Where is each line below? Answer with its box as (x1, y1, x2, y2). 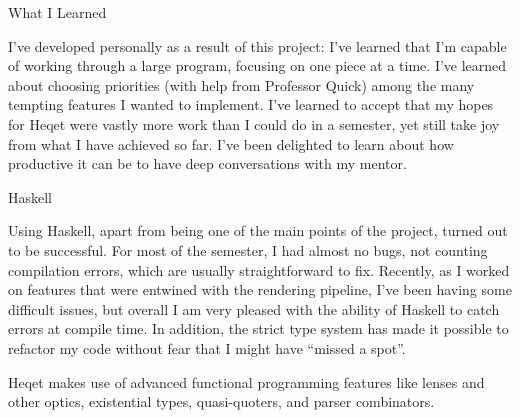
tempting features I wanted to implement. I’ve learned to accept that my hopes (8, 94, 494, 115)
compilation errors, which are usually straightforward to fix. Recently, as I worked (8, 259, 510, 280)
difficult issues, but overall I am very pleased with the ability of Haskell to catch (8, 298, 500, 319)
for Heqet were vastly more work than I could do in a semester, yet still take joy (8, 113, 500, 134)
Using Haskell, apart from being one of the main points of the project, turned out (8, 220, 508, 241)
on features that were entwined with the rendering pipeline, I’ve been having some (8, 279, 512, 300)
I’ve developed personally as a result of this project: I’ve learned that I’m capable (8, 35, 507, 56)
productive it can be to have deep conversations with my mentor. (8, 153, 407, 174)
